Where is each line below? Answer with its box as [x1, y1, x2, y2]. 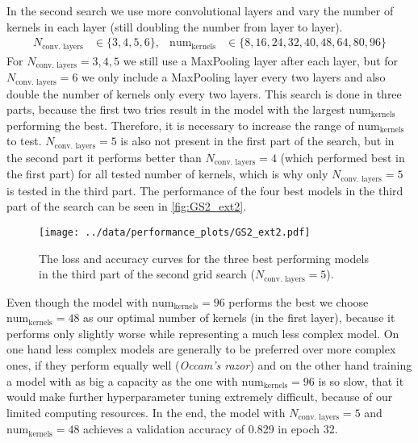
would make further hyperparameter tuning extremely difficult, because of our [6, 388, 393, 405]
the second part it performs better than [6, 148, 202, 165]
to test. [6, 132, 42, 149]
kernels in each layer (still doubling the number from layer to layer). [6, 18, 343, 35]
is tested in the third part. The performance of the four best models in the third [6, 182, 403, 199]
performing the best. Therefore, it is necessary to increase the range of [6, 116, 354, 133]
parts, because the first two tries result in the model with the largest [6, 101, 345, 118]
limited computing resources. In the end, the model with [6, 403, 286, 420]
